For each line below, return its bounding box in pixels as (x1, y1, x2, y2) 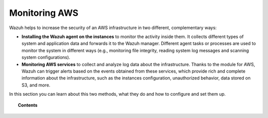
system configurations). (21, 54, 70, 60)
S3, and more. (21, 82, 51, 88)
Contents (18, 102, 38, 108)
